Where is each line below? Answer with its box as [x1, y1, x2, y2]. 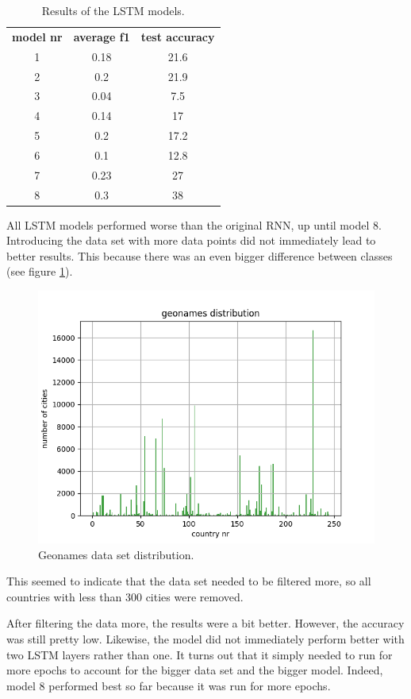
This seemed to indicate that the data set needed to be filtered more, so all [6, 573, 371, 589]
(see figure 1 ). [6, 263, 73, 280]
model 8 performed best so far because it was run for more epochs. [6, 677, 331, 693]
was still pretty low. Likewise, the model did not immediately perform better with [6, 631, 405, 647]
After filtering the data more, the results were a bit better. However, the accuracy [6, 615, 405, 631]
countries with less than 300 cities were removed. [6, 588, 244, 604]
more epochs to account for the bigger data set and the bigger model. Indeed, [6, 662, 383, 678]
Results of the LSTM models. [41, 2, 185, 18]
